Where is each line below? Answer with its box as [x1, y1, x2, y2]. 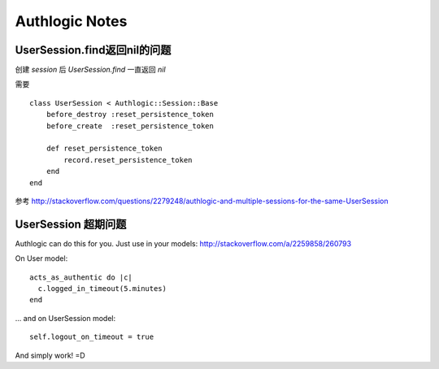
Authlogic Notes [15, 12, 128, 30]
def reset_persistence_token [46, 144, 163, 154]
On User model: [15, 254, 68, 263]
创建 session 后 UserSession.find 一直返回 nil [15, 65, 166, 75]
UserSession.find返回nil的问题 [15, 43, 172, 57]
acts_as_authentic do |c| [29, 272, 133, 282]
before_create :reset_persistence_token [46, 121, 215, 130]
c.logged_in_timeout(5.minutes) [37, 284, 167, 293]
